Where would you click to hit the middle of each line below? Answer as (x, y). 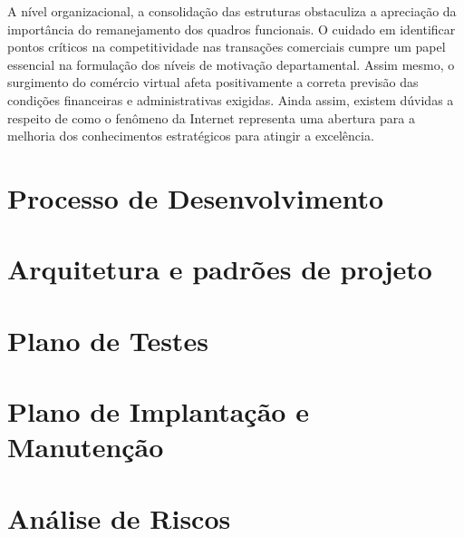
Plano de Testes (108, 340)
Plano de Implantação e (158, 411)
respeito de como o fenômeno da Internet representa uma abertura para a (211, 117)
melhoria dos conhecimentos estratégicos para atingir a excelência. (191, 136)
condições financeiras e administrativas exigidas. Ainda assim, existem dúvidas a (231, 99)
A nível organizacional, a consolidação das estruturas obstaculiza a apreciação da (232, 11)
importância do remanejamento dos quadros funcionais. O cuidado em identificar (232, 29)
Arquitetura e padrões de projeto (220, 269)
